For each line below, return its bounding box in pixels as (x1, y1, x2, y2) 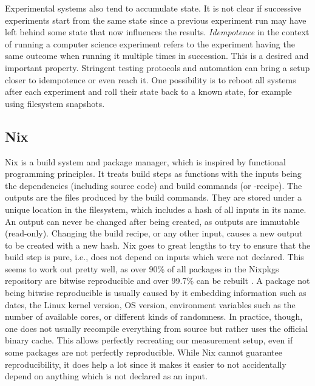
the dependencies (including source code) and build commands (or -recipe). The (5, 179, 302, 191)
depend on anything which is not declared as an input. (5, 370, 208, 382)
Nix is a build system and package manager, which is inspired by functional (5, 155, 286, 168)
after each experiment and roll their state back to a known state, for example (5, 85, 292, 98)
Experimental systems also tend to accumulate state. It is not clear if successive (5, 2, 302, 14)
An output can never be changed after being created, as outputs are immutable (5, 215, 300, 227)
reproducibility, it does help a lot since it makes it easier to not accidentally (5, 357, 286, 370)
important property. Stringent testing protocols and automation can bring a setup (5, 61, 310, 74)
